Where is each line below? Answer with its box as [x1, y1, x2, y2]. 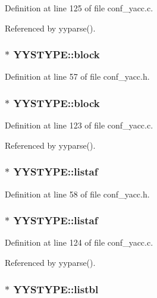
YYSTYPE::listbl [13, 281, 99, 296]
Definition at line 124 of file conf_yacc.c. [5, 236, 153, 249]
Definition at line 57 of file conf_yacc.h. [5, 70, 150, 83]
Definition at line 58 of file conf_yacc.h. [5, 187, 150, 200]
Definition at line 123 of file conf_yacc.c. [5, 119, 153, 131]
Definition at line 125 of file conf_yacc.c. [5, 2, 153, 14]
